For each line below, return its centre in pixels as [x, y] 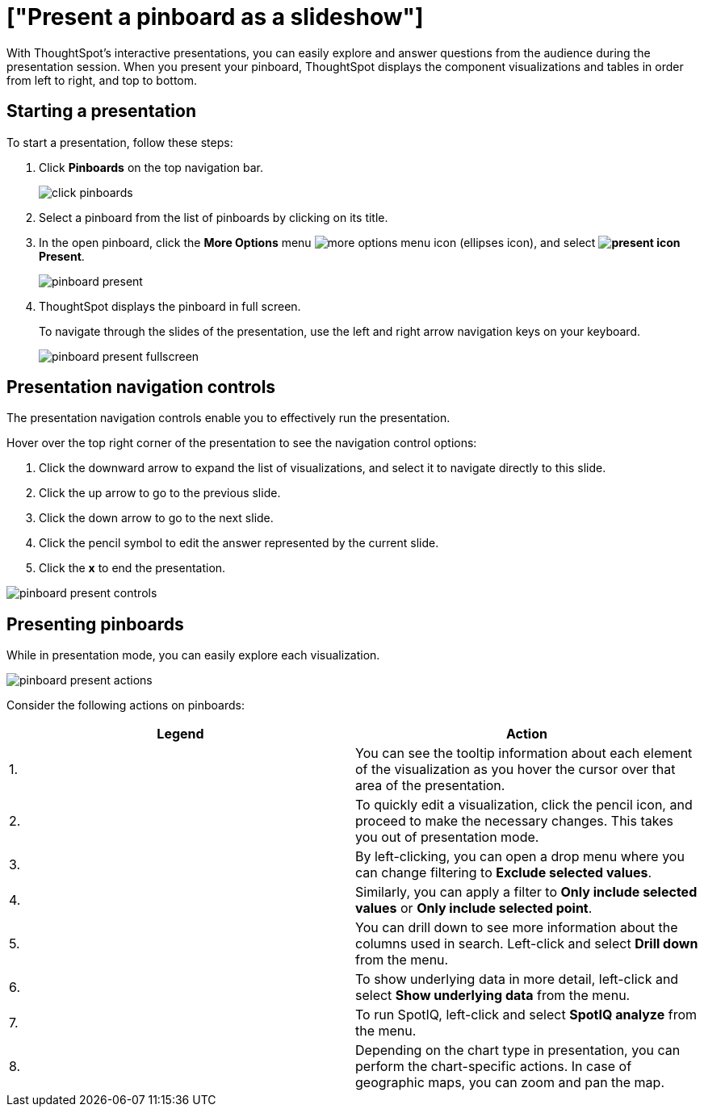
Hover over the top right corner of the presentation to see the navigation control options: [242, 443]
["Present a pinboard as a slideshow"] [215, 17]
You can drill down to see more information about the [517, 928]
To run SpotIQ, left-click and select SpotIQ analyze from [526, 1015]
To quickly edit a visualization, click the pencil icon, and [524, 805]
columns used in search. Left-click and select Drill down [527, 944]
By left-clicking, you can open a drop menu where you [520, 857]
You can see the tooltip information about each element [524, 753]
